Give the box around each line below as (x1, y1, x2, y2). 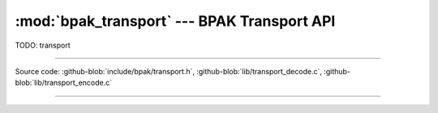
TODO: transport (15, 40, 71, 50)
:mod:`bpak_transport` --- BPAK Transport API (15, 12, 336, 30)
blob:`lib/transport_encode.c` (15, 77, 113, 88)
